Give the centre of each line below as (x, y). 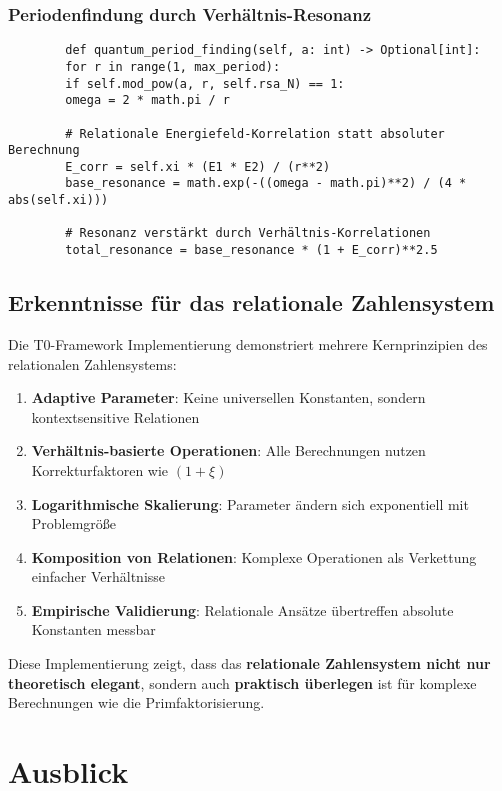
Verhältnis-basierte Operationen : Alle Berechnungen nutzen (228, 450)
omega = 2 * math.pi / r (147, 100)
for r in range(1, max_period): (173, 66)
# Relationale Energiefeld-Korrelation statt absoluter (255, 133)
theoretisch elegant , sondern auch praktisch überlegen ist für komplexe (242, 682)
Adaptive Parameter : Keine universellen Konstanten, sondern (228, 397)
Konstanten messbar (93, 629)
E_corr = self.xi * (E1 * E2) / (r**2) (198, 166)
